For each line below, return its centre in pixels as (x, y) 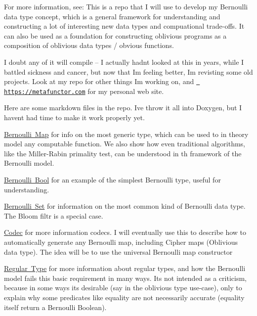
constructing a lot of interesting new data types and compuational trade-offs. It (124, 26)
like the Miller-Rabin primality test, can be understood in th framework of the (123, 153)
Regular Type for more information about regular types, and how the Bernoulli (125, 268)
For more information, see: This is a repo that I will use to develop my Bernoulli (126, 6)
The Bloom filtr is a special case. (54, 215)
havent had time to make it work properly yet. (74, 117)
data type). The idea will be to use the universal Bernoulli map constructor (118, 251)
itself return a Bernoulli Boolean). (55, 307)
